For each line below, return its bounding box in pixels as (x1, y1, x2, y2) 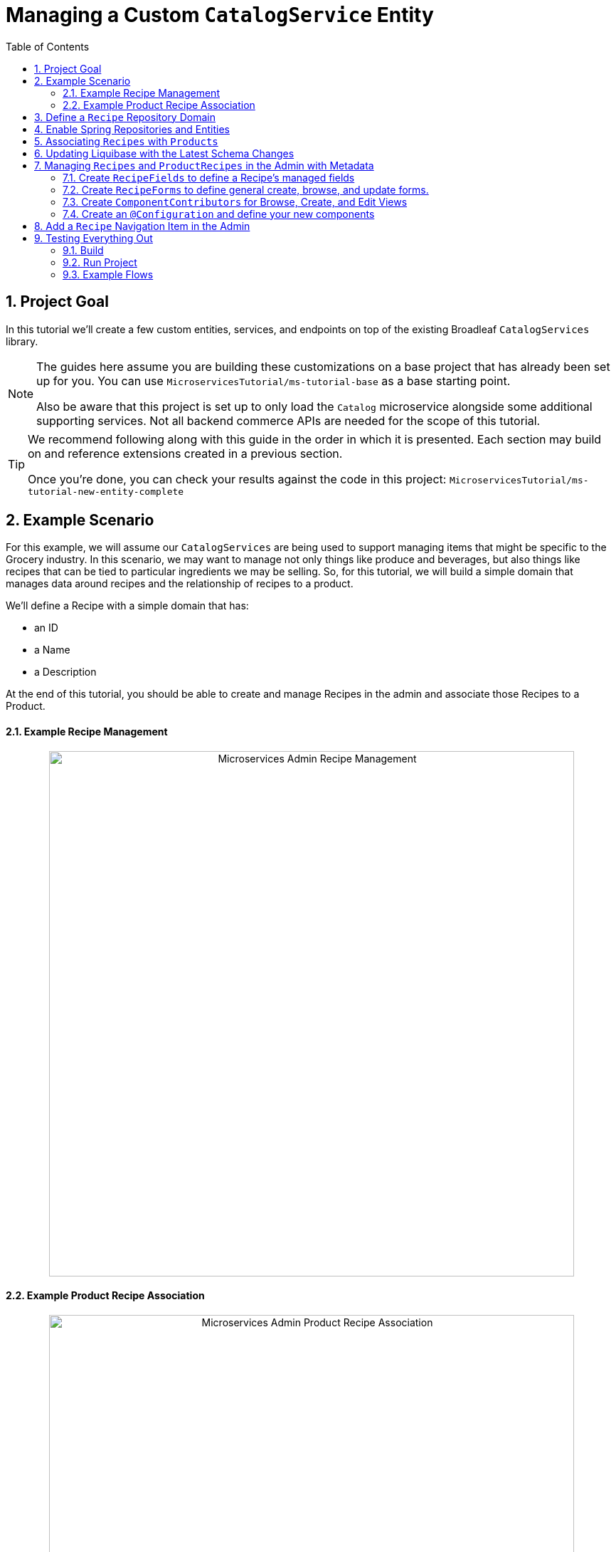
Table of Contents (6, 40, 90, 53)
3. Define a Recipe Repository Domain (34, 110, 216, 123)
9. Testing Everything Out (34, 231, 153, 244)
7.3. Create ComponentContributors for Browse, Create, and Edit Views (63, 195, 408, 208)
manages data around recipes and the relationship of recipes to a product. (6, 577, 354, 590)
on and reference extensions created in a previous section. (28, 446, 343, 461)
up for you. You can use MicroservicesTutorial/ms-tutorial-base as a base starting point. (36, 373, 511, 388)
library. (6, 335, 38, 347)
